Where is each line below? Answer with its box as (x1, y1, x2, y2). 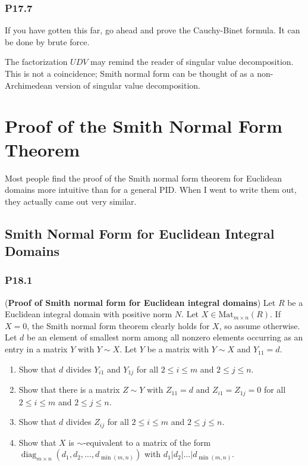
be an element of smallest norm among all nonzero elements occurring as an (27, 331, 303, 343)
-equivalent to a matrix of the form (83, 436, 211, 448)
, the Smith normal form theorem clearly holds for (27, 319, 210, 331)
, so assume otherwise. (219, 319, 300, 331)
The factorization (5, 55, 68, 68)
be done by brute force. (5, 35, 90, 48)
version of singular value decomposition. (55, 79, 200, 91)
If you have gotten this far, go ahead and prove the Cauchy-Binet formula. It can (5, 24, 300, 36)
